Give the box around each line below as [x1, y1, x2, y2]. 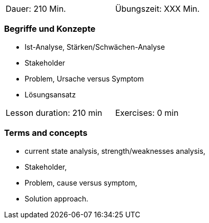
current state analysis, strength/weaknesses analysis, [25, 146, 205, 155]
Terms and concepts [4, 128, 88, 138]
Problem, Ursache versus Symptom [25, 74, 144, 83]
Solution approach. [25, 194, 89, 203]
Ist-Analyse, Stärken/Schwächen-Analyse [25, 42, 165, 51]
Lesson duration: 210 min [6, 107, 102, 118]
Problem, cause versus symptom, [25, 178, 137, 187]
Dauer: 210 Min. [6, 4, 66, 14]
